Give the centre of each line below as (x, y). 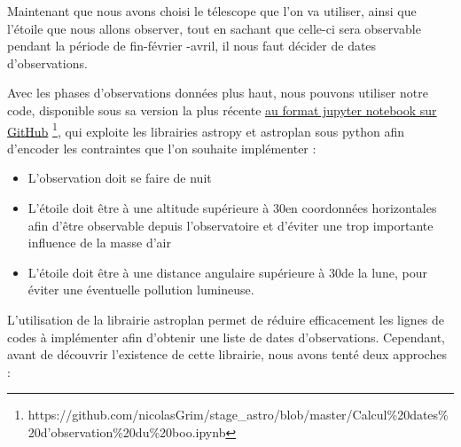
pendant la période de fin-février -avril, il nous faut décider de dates (192, 46)
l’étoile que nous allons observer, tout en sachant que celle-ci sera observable (214, 28)
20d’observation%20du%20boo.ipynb (127, 431)
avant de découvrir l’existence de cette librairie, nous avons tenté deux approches (227, 354)
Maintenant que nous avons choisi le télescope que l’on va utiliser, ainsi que (212, 11)
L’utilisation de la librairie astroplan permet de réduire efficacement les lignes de (226, 319)
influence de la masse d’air (99, 243)
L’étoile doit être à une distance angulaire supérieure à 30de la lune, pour (227, 272)
